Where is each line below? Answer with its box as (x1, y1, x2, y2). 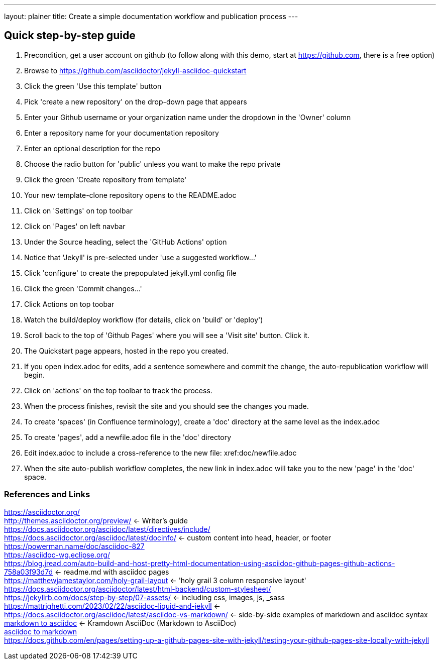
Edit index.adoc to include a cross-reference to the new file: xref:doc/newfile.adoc (24, 448, 297, 457)
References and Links (4, 489, 90, 500)
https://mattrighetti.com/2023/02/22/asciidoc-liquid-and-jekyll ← (4, 601, 221, 610)
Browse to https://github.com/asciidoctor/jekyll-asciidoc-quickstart (24, 66, 247, 75)
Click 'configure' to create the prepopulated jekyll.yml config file (24, 268, 237, 277)
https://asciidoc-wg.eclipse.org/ (4, 550, 110, 559)
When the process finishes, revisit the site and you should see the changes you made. (24, 401, 309, 410)
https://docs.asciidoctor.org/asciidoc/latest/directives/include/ (4, 524, 210, 533)
